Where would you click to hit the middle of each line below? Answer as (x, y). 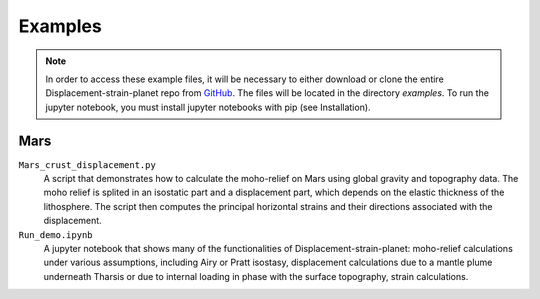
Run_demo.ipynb (56, 234)
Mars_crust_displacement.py (87, 164)
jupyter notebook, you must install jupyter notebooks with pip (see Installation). (208, 107)
